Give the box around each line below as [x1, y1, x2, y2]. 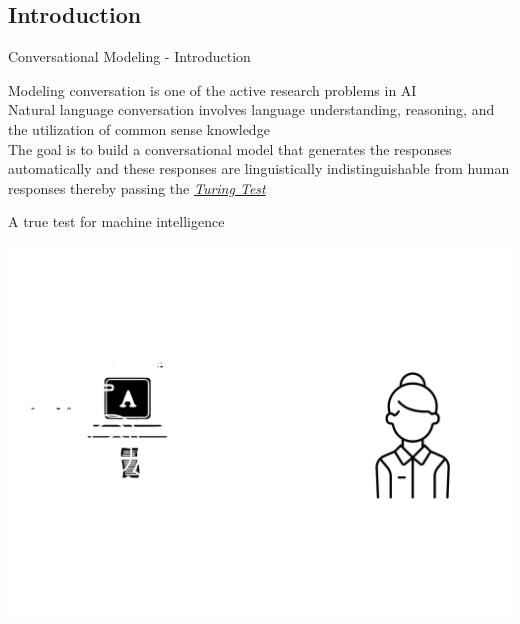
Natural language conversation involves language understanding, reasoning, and [8, 99, 495, 120]
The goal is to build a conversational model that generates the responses [8, 138, 452, 159]
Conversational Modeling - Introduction [8, 46, 251, 67]
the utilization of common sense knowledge [8, 118, 270, 139]
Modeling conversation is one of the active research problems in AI [8, 79, 417, 100]
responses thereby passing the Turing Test [8, 177, 266, 198]
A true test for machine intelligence [8, 211, 225, 232]
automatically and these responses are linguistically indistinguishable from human [8, 158, 510, 179]
